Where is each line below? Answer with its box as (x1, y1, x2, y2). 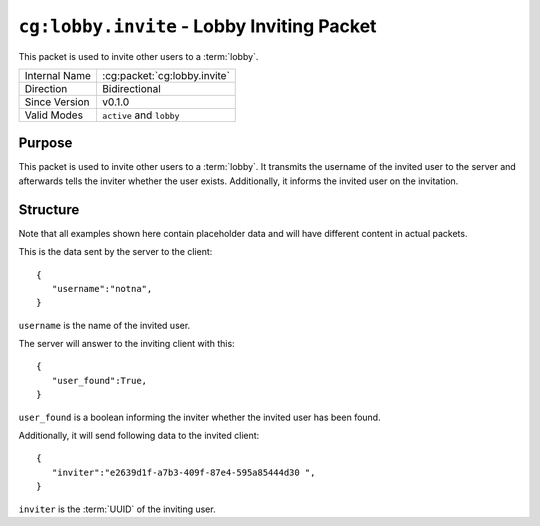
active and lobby (101, 108, 180, 122)
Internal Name (24, 68, 92, 82)
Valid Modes (24, 108, 84, 122)
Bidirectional (101, 81, 162, 95)
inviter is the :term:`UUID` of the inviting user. (18, 503, 216, 515)
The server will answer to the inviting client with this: (18, 338, 235, 350)
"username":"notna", (51, 283, 153, 294)
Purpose (18, 135, 73, 152)
